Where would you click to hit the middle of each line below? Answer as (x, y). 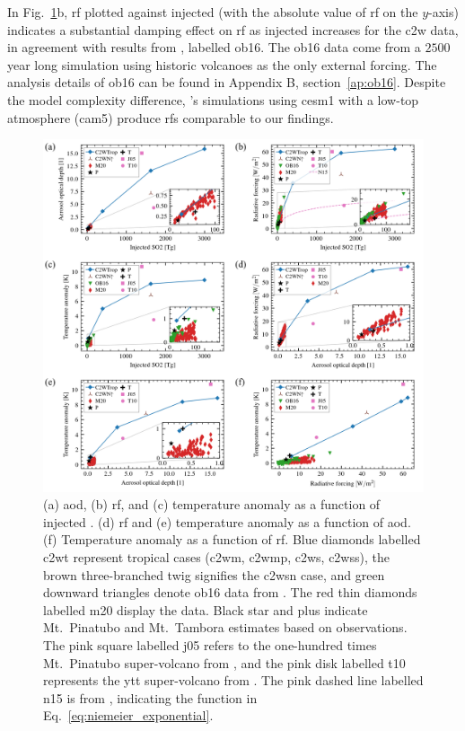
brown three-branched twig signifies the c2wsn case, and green (214, 574)
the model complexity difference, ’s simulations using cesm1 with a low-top (213, 99)
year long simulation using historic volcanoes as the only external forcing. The (222, 64)
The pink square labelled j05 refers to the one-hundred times (210, 645)
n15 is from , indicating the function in (150, 697)
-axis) (443, 12)
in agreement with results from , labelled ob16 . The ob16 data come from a (214, 47)
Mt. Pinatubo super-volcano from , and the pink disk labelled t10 (224, 662)
